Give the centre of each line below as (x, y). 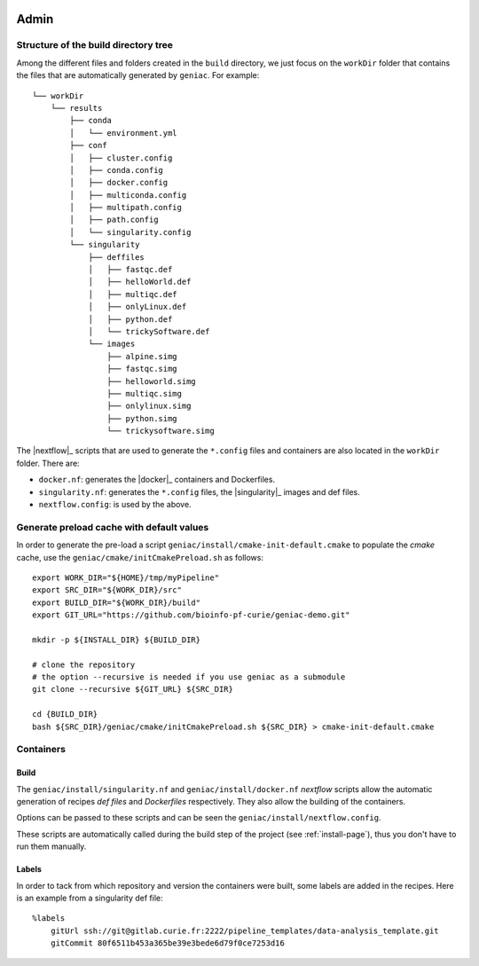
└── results (76, 108)
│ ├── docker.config (119, 183)
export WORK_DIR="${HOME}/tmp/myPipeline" (126, 577)
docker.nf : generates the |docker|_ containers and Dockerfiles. (157, 480)
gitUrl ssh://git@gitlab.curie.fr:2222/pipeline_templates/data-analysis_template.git (244, 931)
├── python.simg (142, 418)
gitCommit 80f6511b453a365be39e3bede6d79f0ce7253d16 (168, 943)
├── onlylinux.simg (149, 406)
